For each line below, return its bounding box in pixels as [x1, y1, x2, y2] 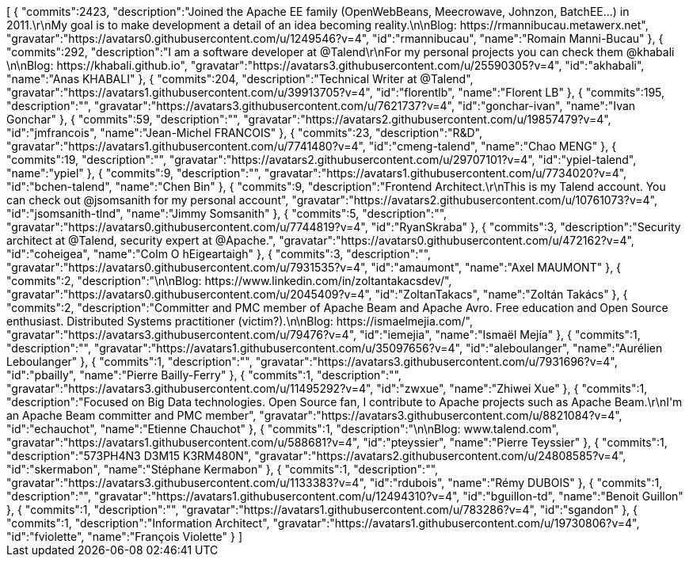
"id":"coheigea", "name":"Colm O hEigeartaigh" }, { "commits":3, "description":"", [6, 247, 432, 261]
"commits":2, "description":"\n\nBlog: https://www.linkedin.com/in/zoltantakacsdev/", [6, 274, 452, 287]
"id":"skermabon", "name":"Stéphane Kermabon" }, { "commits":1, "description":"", [6, 462, 439, 476]
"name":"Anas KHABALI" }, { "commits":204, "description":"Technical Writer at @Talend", [6, 72, 474, 86]
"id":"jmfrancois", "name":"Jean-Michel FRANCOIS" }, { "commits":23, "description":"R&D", [6, 126, 483, 139]
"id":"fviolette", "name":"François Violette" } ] [6, 530, 243, 543]
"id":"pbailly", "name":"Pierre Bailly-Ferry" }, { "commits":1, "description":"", [6, 368, 402, 382]
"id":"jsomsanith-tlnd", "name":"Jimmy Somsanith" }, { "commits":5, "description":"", [6, 207, 447, 220]
